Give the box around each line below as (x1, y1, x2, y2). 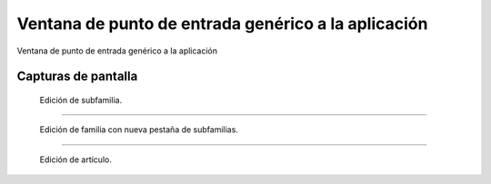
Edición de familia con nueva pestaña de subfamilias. (39, 124, 238, 135)
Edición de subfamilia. (39, 94, 123, 105)
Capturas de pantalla (16, 69, 138, 84)
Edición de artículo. (39, 154, 113, 165)
